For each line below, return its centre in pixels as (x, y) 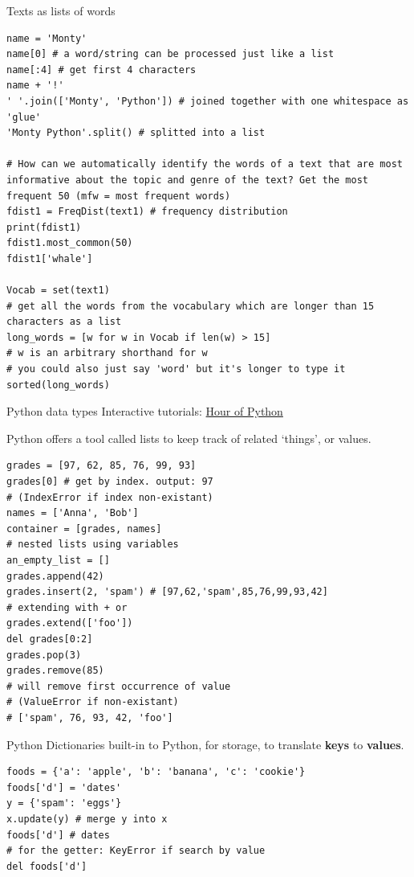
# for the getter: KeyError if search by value (136, 851)
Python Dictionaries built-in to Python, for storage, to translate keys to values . (205, 744)
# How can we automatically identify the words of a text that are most (205, 164)
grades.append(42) (55, 576)
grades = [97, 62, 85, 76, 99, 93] (101, 466)
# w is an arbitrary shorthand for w (107, 353)
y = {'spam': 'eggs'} (64, 803)
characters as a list (64, 322)
